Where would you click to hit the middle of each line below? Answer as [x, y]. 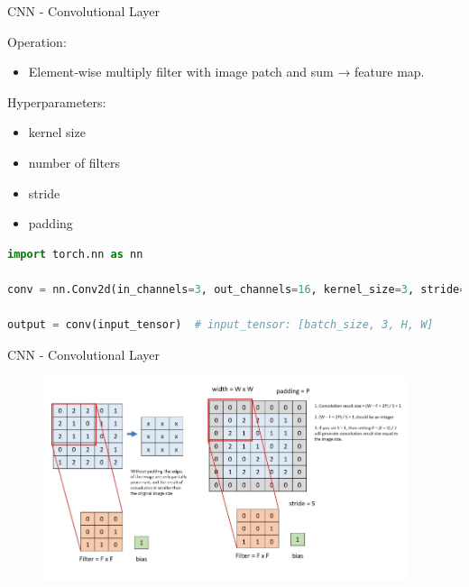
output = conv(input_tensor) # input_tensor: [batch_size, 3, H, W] [221, 325]
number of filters [74, 162]
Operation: [37, 41]
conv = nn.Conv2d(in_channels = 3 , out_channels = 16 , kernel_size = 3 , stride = [237, 289]
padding [51, 223]
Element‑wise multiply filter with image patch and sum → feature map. [226, 72]
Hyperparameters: [57, 101]
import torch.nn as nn [75, 254]
